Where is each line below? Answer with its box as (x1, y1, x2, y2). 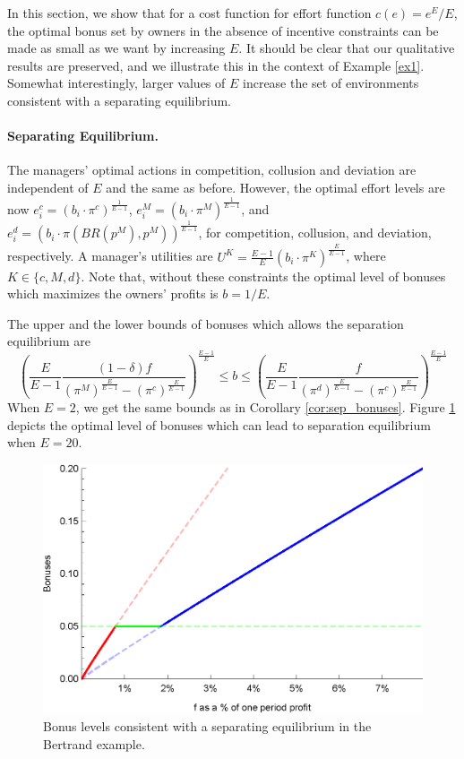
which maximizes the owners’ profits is (7, 284, 219, 303)
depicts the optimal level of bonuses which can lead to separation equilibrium (7, 415, 431, 434)
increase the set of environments (243, 73, 419, 92)
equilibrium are (7, 332, 91, 350)
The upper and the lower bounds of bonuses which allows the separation (7, 314, 404, 332)
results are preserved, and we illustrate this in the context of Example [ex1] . (7, 56, 425, 74)
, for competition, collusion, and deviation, (198, 223, 432, 242)
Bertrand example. (43, 734, 145, 753)
